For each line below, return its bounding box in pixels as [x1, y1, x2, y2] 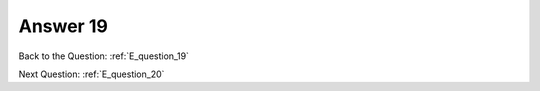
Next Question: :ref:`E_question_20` [18, 68, 165, 80]
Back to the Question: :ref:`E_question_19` [18, 50, 190, 62]
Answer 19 [18, 15, 109, 37]
